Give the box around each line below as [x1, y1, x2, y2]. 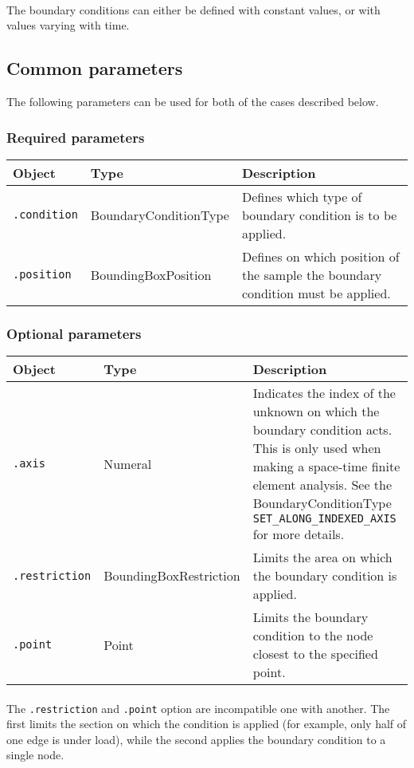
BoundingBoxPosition [90, 265, 212, 284]
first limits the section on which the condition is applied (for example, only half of [6, 715, 407, 732]
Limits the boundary [252, 608, 369, 627]
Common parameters [6, 56, 183, 81]
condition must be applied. [241, 283, 391, 302]
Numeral [103, 454, 152, 473]
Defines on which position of [241, 246, 400, 266]
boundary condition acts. [252, 420, 393, 439]
